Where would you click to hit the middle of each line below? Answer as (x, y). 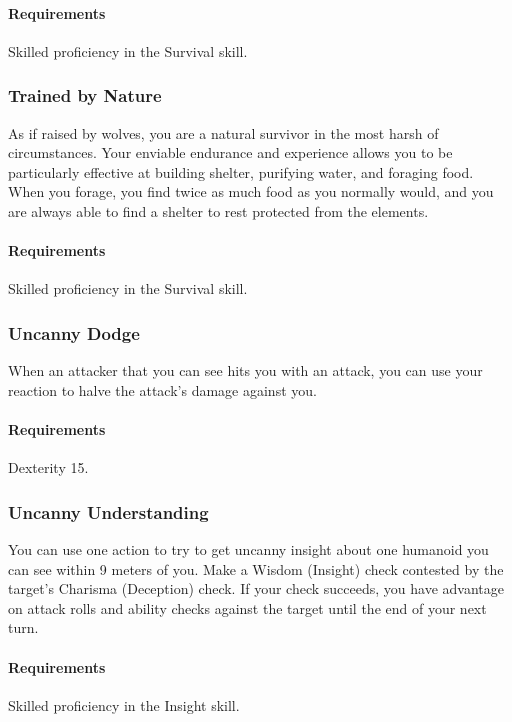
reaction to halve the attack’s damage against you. (162, 389)
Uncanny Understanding (108, 511)
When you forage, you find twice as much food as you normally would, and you (251, 191)
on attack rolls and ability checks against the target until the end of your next (247, 607)
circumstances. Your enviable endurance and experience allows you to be (230, 152)
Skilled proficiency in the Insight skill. (124, 704)
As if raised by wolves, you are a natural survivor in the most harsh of (223, 132)
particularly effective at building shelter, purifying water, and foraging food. (241, 171)
